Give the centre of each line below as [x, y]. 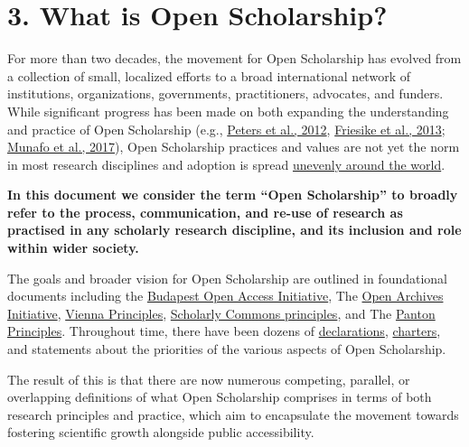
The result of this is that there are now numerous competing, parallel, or [209, 379]
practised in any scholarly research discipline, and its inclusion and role [234, 230]
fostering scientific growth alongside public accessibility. [161, 432]
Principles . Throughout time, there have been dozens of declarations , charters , [224, 331]
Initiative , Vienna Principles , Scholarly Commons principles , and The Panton [221, 313]
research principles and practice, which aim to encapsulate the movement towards [233, 414]
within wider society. [73, 248]
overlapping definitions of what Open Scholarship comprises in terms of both [220, 397]
